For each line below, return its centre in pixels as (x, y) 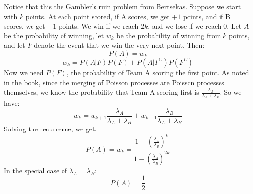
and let (15, 45)
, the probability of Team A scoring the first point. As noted (158, 72)
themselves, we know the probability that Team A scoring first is (102, 92)
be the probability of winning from (169, 35)
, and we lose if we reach (185, 26)
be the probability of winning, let (54, 35)
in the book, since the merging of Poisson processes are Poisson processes (114, 82)
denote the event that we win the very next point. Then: (119, 45)
